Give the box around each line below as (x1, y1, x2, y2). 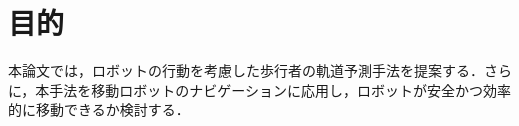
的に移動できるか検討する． (8, 99, 190, 120)
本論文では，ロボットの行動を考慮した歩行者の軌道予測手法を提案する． (8, 60, 484, 81)
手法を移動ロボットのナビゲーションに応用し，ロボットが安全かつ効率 (49, 79, 512, 100)
